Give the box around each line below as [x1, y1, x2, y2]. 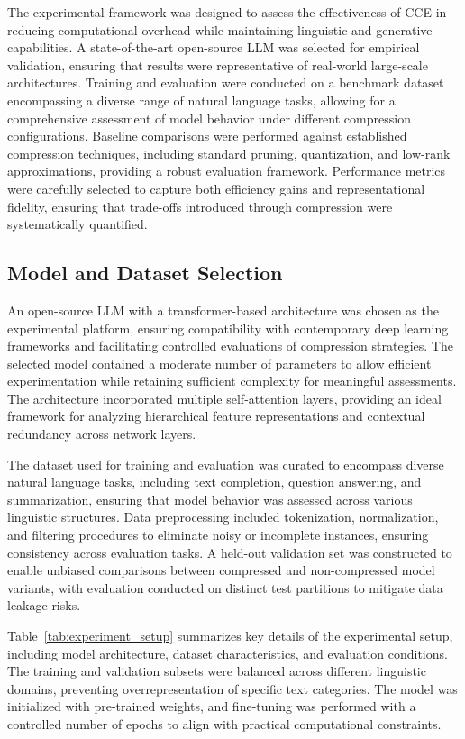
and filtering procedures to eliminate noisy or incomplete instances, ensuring [7, 525, 429, 544]
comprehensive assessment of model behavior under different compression [7, 108, 411, 127]
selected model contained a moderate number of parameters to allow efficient [7, 353, 432, 372]
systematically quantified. [7, 214, 148, 233]
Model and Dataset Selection [7, 259, 283, 287]
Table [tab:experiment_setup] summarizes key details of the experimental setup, [7, 626, 453, 645]
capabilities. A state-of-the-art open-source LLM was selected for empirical [7, 38, 420, 57]
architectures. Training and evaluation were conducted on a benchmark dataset [7, 73, 444, 92]
